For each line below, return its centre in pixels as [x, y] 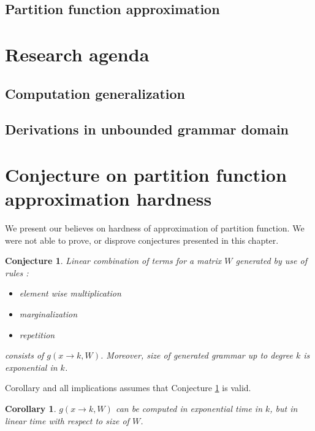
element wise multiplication [70, 293]
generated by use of [271, 261]
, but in [284, 408]
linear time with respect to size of [67, 420]
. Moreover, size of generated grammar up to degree [197, 355]
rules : [17, 272]
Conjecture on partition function [146, 174]
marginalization [48, 314]
